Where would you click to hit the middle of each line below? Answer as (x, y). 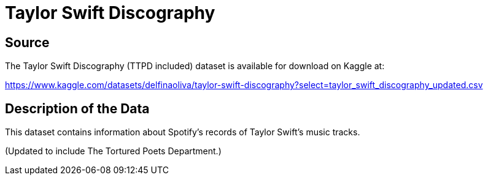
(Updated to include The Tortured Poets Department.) (113, 151)
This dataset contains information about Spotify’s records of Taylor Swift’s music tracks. (183, 132)
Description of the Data (77, 108)
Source (27, 42)
